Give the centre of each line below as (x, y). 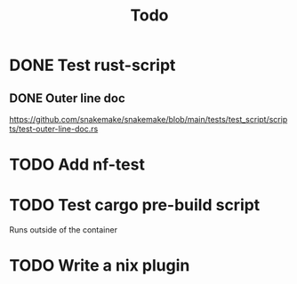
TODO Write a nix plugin (100, 266)
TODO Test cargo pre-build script (135, 205)
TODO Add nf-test (77, 165)
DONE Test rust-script (92, 65)
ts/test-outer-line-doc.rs (54, 129)
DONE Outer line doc (68, 98)
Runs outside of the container (64, 230)
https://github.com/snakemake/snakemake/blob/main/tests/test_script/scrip (148, 119)
